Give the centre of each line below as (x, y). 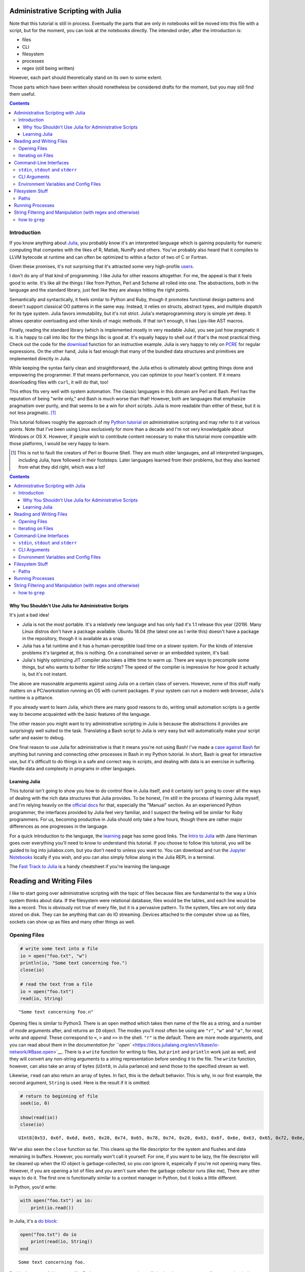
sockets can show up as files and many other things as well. (72, 921)
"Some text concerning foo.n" (56, 1012)
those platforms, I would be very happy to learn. (60, 443)
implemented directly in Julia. (40, 358)
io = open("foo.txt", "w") (54, 956)
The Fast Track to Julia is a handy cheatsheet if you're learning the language (90, 866)
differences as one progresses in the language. (59, 826)
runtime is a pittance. (32, 698)
